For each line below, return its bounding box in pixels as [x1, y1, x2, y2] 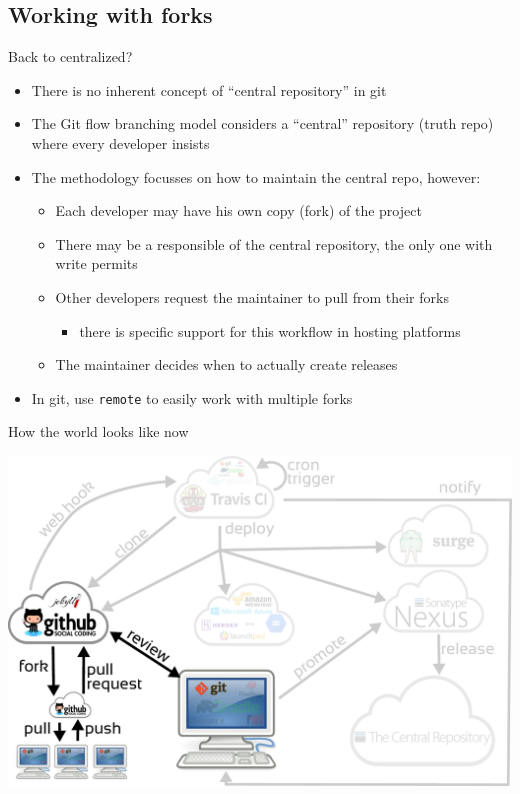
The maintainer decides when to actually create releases [55, 354, 398, 375]
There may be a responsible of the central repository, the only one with [55, 233, 493, 254]
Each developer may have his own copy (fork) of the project [55, 200, 422, 221]
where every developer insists [31, 132, 210, 153]
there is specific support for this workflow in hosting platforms [79, 320, 461, 341]
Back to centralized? [8, 46, 133, 67]
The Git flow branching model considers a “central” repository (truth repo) [31, 113, 494, 134]
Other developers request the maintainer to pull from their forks [55, 286, 449, 307]
